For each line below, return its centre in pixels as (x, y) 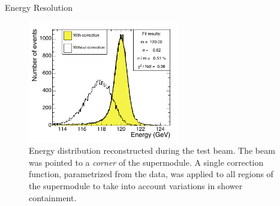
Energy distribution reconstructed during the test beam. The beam (152, 150)
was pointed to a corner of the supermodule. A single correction (146, 162)
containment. (53, 197)
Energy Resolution (39, 7)
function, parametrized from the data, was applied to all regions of (151, 174)
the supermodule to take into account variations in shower (136, 185)
